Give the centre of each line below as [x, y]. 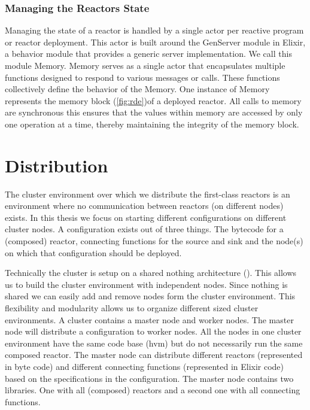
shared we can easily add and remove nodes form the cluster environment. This [150, 296]
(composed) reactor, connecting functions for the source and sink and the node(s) [154, 241]
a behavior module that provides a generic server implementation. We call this [148, 54]
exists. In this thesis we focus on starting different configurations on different [146, 217]
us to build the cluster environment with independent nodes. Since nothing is [146, 284]
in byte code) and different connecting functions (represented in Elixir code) [145, 366]
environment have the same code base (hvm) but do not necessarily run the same [154, 343]
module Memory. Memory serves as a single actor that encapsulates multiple [145, 65]
